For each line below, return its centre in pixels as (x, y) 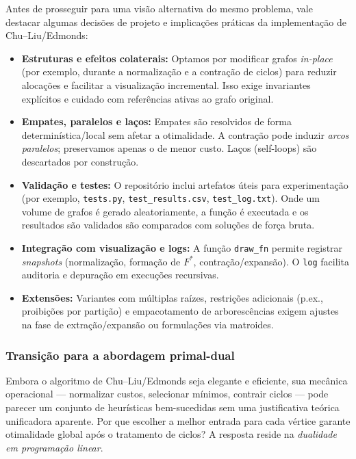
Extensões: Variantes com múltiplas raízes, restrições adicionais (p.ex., (172, 297)
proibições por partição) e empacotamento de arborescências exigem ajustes (180, 311)
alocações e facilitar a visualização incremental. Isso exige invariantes (166, 84)
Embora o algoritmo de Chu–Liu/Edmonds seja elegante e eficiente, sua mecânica (177, 380)
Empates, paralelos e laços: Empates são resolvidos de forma (156, 121)
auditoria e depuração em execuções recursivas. (120, 275)
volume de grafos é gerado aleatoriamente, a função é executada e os (165, 211)
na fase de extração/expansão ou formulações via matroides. (148, 325)
